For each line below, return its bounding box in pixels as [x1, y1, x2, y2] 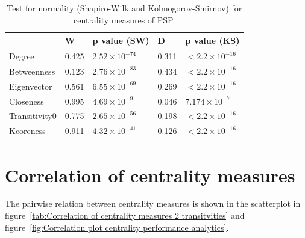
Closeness [9, 94, 44, 107]
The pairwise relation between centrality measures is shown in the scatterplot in [5, 197, 301, 210]
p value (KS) [185, 34, 240, 47]
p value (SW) [92, 34, 149, 47]
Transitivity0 [9, 109, 57, 122]
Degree [9, 50, 34, 63]
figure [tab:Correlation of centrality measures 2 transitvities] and [5, 209, 245, 222]
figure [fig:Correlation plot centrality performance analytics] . [5, 221, 229, 233]
